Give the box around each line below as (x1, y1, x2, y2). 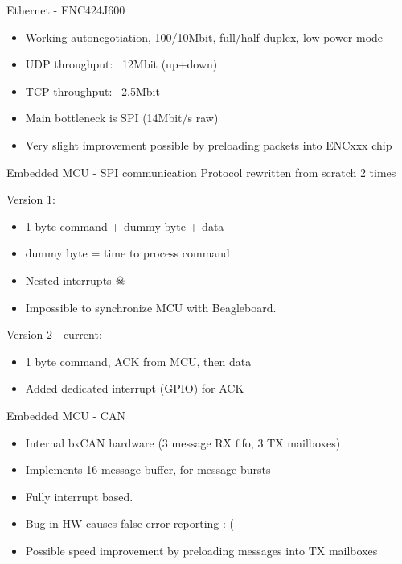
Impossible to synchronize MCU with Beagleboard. (25, 298, 277, 315)
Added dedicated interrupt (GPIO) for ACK (25, 380, 244, 397)
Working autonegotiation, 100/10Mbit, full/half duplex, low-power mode (25, 28, 384, 45)
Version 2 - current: (6, 326, 102, 343)
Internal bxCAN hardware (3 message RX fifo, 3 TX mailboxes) (25, 434, 341, 451)
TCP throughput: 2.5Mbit (25, 82, 160, 99)
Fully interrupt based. (25, 488, 133, 504)
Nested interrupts (25, 271, 112, 288)
